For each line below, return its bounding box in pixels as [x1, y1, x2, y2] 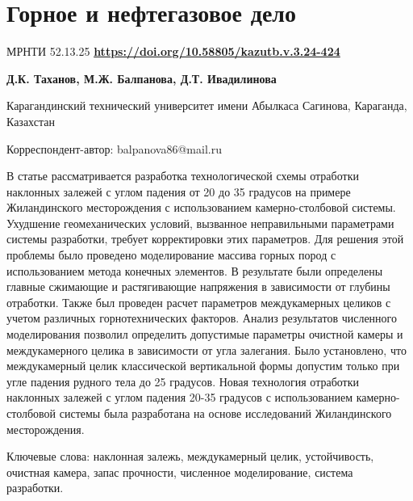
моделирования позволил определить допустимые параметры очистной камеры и [6, 326, 403, 343]
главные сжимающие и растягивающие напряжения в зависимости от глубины [6, 278, 390, 295]
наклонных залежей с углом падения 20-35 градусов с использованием [6, 389, 353, 406]
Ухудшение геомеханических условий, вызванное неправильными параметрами [6, 214, 394, 231]
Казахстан [6, 112, 55, 129]
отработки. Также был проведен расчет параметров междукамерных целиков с [6, 293, 391, 310]
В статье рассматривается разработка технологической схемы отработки [6, 167, 359, 184]
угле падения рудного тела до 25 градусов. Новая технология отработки [6, 373, 360, 389]
